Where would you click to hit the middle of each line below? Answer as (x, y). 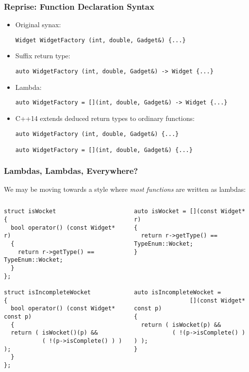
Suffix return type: (43, 56)
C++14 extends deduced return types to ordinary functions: (105, 118)
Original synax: (38, 25)
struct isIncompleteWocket (47, 292)
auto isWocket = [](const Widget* (190, 211)
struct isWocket (30, 211)
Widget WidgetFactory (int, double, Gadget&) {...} (100, 40)
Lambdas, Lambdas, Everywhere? (71, 171)
